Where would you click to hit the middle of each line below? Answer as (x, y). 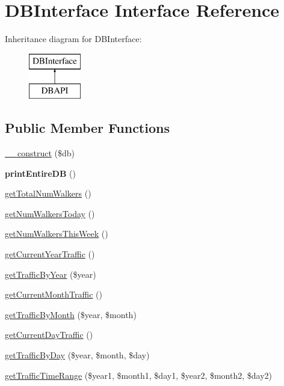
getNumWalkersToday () (50, 213)
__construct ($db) (40, 153)
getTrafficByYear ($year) (51, 274)
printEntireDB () (40, 173)
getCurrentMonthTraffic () (54, 294)
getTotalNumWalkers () (48, 193)
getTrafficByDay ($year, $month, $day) (77, 355)
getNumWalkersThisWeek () (57, 234)
